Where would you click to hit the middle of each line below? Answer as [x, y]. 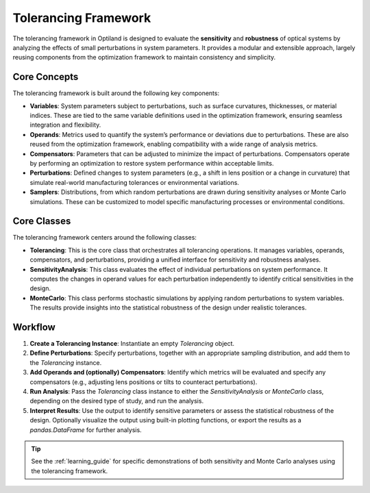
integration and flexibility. [65, 125]
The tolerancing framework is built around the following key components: [116, 93]
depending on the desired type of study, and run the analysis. [117, 401]
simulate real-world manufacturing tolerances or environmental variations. [135, 182]
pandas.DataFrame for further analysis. [86, 430]
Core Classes [42, 222]
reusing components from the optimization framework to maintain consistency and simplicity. [144, 58]
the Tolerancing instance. [66, 362]
